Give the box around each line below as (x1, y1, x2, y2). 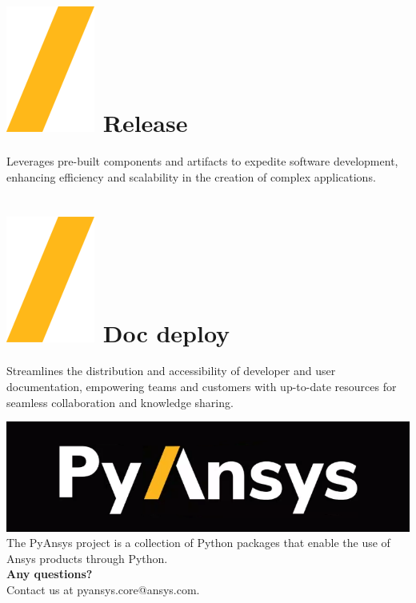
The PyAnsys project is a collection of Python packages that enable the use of (6, 534, 390, 551)
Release (102, 106, 188, 139)
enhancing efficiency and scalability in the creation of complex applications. (6, 168, 376, 185)
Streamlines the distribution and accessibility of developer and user (6, 362, 336, 379)
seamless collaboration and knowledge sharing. (6, 393, 234, 410)
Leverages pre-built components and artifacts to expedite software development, (6, 153, 398, 170)
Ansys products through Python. (6, 549, 168, 566)
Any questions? (6, 565, 93, 582)
